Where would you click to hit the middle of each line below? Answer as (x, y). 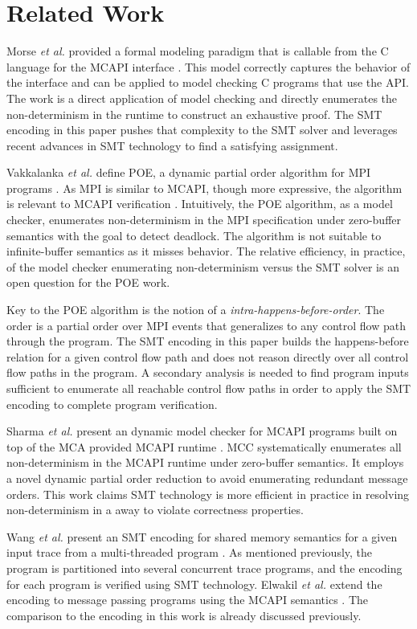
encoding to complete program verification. (112, 404)
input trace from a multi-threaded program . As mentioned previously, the (190, 552)
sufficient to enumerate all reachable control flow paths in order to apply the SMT (209, 388)
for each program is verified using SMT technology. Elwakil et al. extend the (194, 584)
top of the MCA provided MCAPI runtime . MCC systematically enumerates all (204, 446)
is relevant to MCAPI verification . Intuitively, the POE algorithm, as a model (200, 204)
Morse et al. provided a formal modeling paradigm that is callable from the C (198, 51)
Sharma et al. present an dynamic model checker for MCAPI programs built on (202, 431)
